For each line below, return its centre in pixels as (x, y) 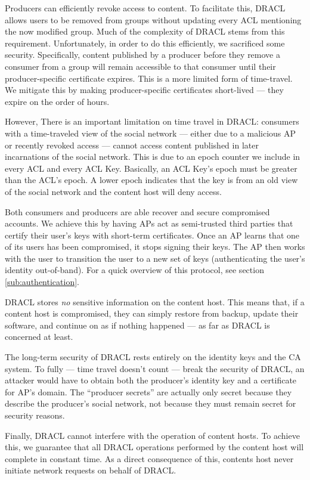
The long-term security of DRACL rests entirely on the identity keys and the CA (153, 357)
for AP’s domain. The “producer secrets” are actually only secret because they (148, 391)
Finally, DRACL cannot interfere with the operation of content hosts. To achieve (152, 435)
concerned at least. (39, 337)
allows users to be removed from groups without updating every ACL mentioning (153, 19)
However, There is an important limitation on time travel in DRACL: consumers (152, 121)
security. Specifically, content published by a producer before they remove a (142, 55)
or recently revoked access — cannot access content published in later (132, 145)
